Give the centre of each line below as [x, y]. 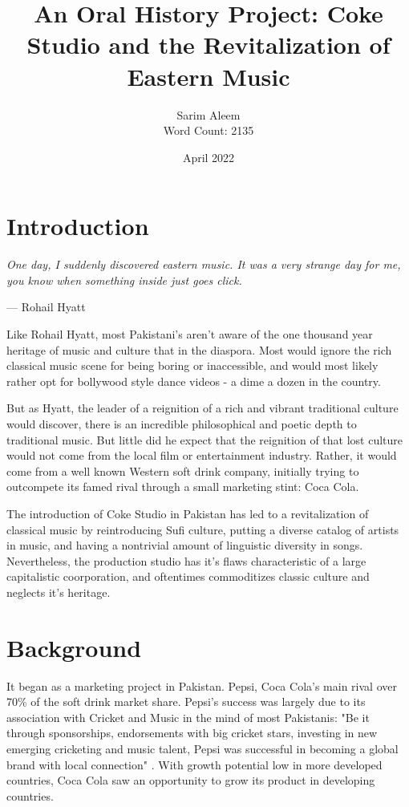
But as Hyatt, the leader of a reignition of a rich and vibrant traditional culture [202, 408]
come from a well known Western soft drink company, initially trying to [183, 470]
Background [74, 647]
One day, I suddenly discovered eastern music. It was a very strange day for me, [204, 264]
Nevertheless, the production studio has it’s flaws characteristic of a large [186, 560]
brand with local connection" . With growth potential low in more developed [194, 764]
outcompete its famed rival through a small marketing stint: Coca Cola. [183, 487]
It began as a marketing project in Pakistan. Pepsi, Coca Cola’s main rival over [202, 685]
